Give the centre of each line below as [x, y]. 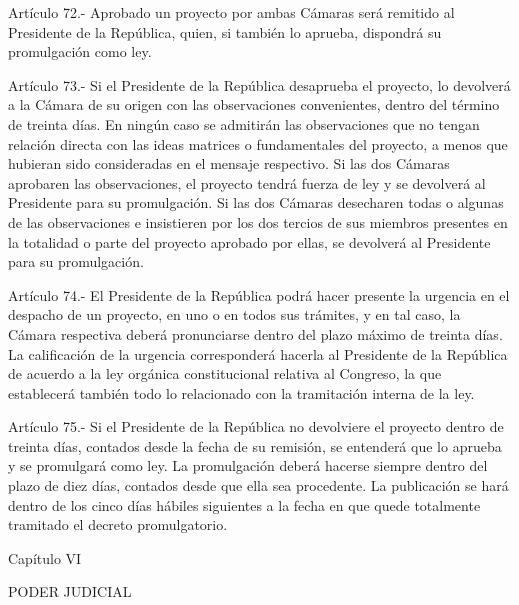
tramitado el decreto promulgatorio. [118, 524]
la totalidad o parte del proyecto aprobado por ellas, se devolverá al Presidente [249, 241]
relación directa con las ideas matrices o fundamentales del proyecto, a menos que [258, 143]
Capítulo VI [45, 557]
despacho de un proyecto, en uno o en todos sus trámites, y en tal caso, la [234, 314]
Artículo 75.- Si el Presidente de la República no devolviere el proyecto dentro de [256, 426]
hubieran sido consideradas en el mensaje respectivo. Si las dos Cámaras [229, 163]
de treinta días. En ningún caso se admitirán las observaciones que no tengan [244, 123]
